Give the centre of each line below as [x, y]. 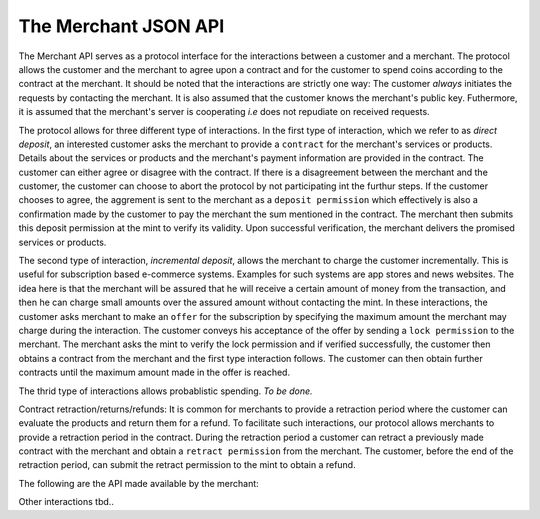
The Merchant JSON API [121, 26]
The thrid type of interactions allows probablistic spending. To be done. [166, 391]
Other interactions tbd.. [66, 502]
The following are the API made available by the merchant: [138, 483]
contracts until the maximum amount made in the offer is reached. [154, 372]
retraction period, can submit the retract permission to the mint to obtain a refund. [187, 465]
